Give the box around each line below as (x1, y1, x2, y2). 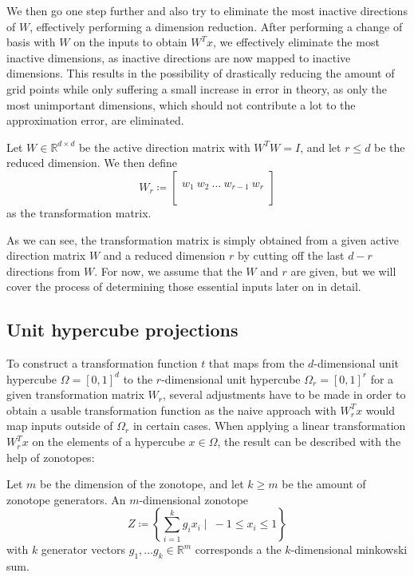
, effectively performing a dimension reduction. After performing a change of (30, 18, 403, 34)
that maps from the (208, 355, 305, 372)
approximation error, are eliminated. (6, 112, 184, 129)
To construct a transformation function (6, 355, 198, 372)
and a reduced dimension (103, 247, 226, 264)
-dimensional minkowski (290, 541, 408, 558)
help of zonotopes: (6, 448, 95, 465)
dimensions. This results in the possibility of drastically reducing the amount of (6, 65, 395, 82)
